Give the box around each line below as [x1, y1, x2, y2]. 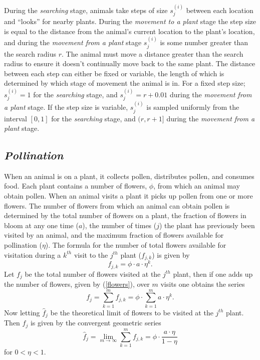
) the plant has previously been [159, 220, 255, 230]
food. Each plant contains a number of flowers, [4, 181, 147, 191]
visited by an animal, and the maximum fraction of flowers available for [4, 230, 224, 240]
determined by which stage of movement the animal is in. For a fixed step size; [4, 78, 245, 88]
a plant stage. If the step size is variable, [4, 102, 128, 112]
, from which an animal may [153, 181, 240, 191]
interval [4, 113, 27, 123]
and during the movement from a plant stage [4, 37, 142, 48]
